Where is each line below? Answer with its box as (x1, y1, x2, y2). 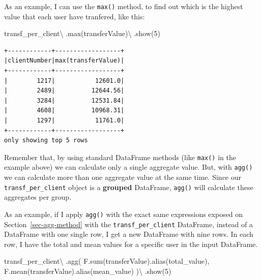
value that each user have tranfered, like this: (4, 11, 145, 21)
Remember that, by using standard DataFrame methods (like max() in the (4, 151, 236, 162)
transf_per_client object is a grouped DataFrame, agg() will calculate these (4, 181, 253, 192)
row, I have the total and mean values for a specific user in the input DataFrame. (4, 238, 258, 249)
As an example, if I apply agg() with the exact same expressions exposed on (4, 208, 243, 219)
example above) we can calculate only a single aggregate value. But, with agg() (4, 162, 253, 172)
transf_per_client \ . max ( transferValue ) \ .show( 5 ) (4, 28, 160, 39)
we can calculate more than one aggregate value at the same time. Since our (4, 172, 242, 182)
